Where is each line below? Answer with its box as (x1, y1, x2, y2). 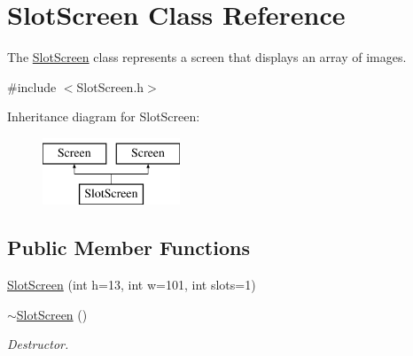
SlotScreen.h (76, 77, 144, 96)
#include (7, 77, 57, 96)
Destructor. (7, 335, 69, 353)
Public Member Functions (7, 234, 250, 261)
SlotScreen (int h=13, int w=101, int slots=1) (7, 275, 256, 294)
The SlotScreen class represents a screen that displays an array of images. (7, 48, 407, 66)
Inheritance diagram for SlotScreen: (7, 107, 200, 126)
